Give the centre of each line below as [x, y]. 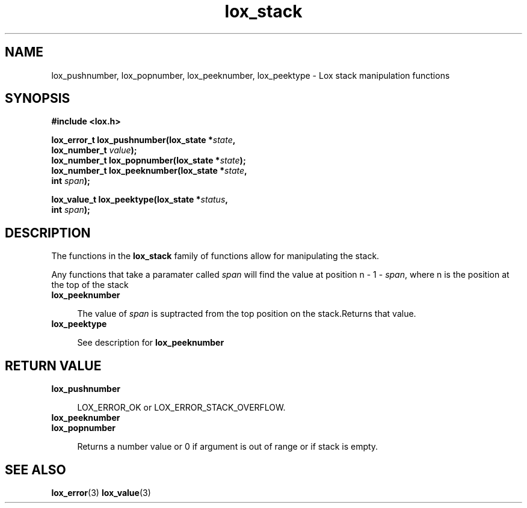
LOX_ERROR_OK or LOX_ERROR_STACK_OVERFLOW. [181, 408]
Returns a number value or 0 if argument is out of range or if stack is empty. [228, 447]
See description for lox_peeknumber [151, 343]
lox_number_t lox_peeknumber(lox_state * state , [149, 171]
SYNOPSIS [38, 99]
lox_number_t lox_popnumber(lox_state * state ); [149, 161]
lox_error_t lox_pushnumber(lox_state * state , [143, 140]
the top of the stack [90, 285]
